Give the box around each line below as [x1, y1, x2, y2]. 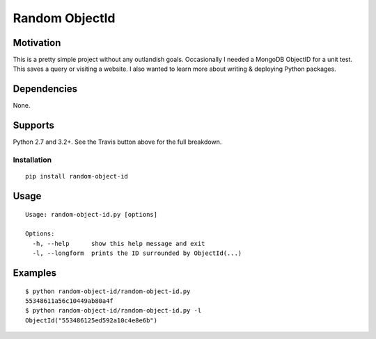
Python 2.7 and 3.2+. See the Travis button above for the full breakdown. [13, 138, 222, 146]
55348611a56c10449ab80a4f [25, 297, 114, 305]
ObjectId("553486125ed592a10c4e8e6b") [25, 316, 158, 324]
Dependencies [13, 83, 78, 95]
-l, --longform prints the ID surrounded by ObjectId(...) [32, 249, 242, 257]
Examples [13, 267, 57, 279]
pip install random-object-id [25, 172, 129, 181]
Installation [13, 155, 52, 165]
